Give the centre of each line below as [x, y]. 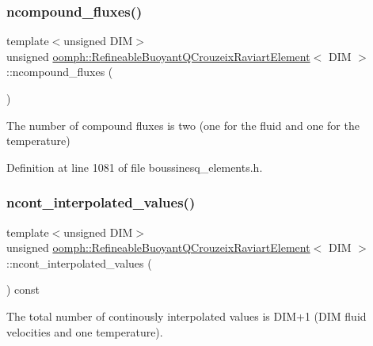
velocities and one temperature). [85, 331]
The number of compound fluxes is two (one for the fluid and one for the [183, 125]
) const [23, 289]
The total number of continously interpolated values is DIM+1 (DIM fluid [186, 316]
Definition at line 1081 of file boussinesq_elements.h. [135, 167]
